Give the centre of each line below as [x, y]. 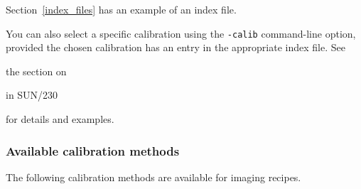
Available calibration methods [93, 150]
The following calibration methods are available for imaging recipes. [153, 177]
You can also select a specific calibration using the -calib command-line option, [181, 33]
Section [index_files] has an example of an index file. [121, 9]
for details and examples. [60, 119]
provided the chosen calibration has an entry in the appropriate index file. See [176, 47]
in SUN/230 [32, 95]
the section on [36, 71]
